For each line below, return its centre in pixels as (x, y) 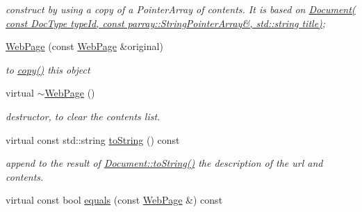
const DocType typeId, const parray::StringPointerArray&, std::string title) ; (166, 23)
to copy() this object (48, 69)
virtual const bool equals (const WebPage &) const (114, 200)
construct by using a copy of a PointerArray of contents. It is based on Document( (181, 9)
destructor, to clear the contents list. (83, 116)
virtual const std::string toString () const (93, 139)
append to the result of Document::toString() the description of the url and (164, 163)
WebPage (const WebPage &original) (84, 46)
